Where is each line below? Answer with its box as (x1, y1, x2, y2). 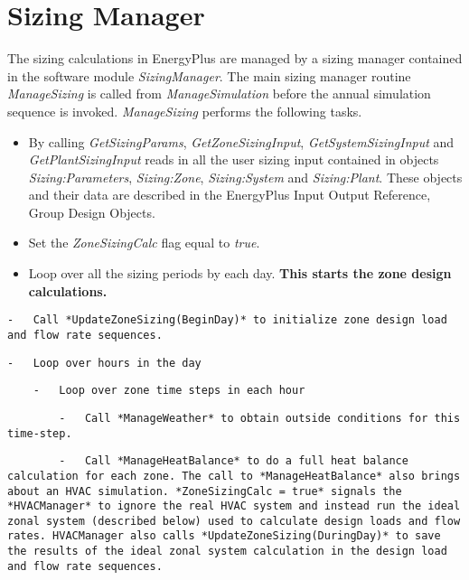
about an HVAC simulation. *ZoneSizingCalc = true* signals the (7, 484, 402, 498)
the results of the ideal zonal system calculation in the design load (7, 545, 447, 558)
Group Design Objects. (28, 202, 155, 221)
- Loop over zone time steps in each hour (33, 384, 305, 398)
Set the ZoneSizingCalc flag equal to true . (28, 233, 260, 252)
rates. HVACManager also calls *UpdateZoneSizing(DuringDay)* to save (7, 529, 441, 543)
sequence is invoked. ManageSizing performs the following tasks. (7, 101, 362, 120)
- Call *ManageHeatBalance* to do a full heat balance (59, 454, 408, 468)
